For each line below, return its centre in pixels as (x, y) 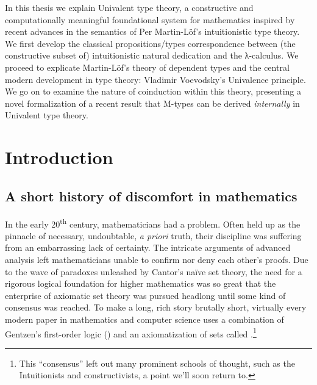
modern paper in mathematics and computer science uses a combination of (144, 319)
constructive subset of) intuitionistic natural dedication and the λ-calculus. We (152, 55)
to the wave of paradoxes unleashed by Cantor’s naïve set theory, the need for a (154, 271)
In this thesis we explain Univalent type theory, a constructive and (129, 7)
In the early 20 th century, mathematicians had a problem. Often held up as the (153, 223)
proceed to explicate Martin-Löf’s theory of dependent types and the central (147, 67)
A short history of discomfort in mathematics (151, 196)
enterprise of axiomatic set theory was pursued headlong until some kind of (145, 295)
